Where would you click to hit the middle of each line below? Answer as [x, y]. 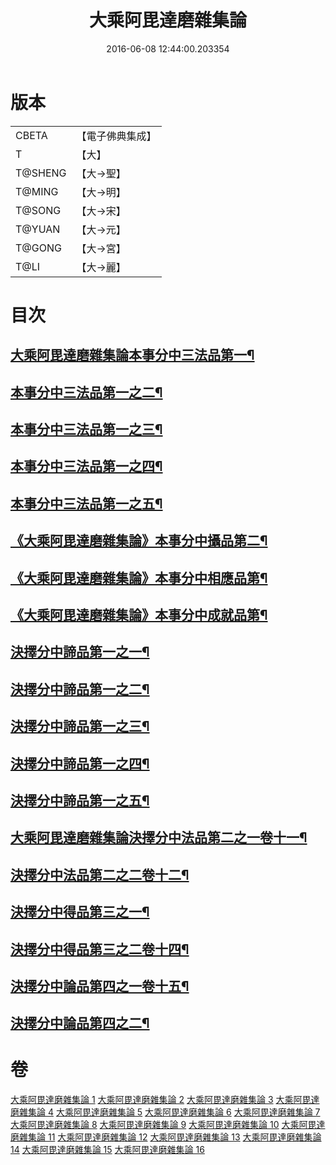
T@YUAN [38, 229]
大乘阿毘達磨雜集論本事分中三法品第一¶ [132, 355]
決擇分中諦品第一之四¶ [80, 763]
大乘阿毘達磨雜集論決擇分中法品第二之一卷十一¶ [159, 837]
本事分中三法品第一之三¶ [86, 429]
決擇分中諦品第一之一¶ [80, 652]
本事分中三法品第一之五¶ [86, 503]
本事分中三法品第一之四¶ [86, 466]
